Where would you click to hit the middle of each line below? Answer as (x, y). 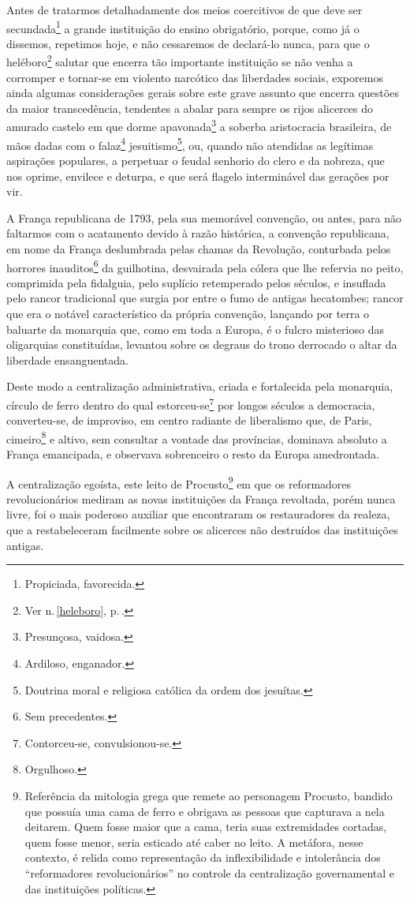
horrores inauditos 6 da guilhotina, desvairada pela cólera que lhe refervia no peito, (205, 266)
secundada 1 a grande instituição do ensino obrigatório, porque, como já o (183, 27)
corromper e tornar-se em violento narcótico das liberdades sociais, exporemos (195, 77)
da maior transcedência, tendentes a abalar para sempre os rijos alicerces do (190, 108)
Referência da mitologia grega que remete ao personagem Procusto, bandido (209, 795)
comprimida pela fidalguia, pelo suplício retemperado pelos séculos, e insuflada (196, 282)
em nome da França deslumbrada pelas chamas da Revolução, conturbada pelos (199, 248)
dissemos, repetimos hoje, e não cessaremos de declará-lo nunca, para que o (188, 43)
